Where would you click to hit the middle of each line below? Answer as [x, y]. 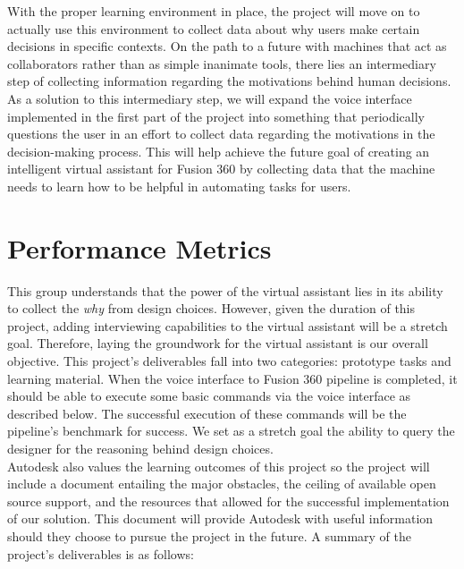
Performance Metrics [139, 247]
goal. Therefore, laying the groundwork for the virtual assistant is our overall [218, 343]
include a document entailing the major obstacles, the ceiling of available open [222, 484]
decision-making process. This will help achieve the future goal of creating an [219, 151]
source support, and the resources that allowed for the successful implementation [228, 501]
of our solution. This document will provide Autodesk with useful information [220, 518]
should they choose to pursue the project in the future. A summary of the [209, 535]
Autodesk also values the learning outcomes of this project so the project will [219, 466]
